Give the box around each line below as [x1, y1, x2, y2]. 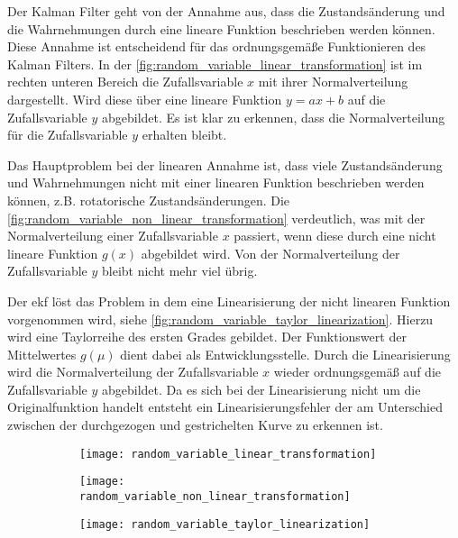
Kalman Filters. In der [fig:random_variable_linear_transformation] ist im [7, 54, 423, 73]
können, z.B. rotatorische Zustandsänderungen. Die [7, 190, 290, 209]
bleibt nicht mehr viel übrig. [102, 261, 258, 280]
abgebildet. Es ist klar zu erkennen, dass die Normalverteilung [102, 107, 445, 126]
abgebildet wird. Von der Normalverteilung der [141, 243, 400, 262]
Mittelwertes [7, 344, 77, 363]
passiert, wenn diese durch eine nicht [234, 226, 436, 245]
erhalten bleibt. [142, 125, 227, 144]
